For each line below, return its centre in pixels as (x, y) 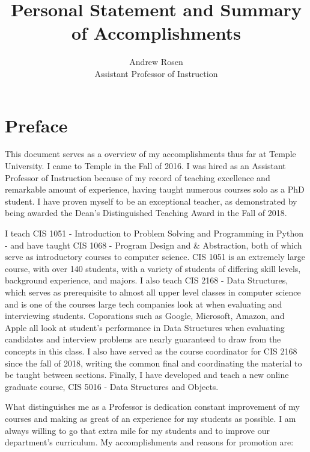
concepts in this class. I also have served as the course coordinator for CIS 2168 (151, 351)
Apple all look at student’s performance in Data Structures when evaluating (145, 327)
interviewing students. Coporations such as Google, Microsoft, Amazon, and (145, 316)
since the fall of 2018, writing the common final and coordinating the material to (153, 363)
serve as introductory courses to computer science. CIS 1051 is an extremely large (155, 257)
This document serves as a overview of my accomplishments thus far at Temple (150, 154)
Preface (36, 125)
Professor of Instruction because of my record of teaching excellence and (138, 177)
